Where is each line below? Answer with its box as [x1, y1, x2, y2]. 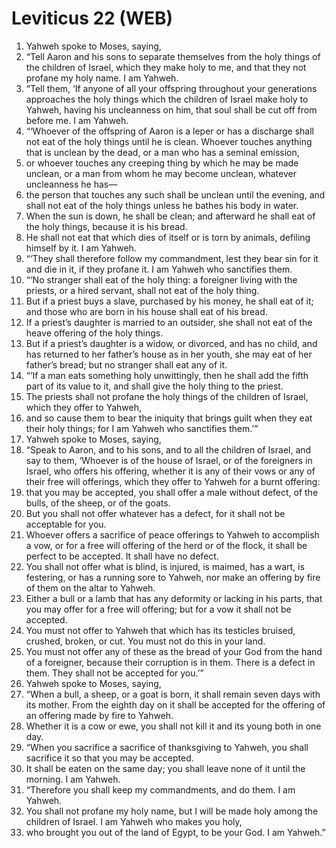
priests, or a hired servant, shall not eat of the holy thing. [25, 284, 260, 296]
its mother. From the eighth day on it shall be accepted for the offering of [25, 698, 326, 711]
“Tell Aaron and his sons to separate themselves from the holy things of [25, 50, 321, 62]
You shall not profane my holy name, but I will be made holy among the [25, 805, 319, 817]
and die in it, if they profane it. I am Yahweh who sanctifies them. [25, 263, 293, 275]
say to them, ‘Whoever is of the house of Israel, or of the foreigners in [25, 454, 313, 466]
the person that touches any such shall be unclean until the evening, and [25, 188, 326, 201]
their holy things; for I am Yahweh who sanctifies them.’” [25, 422, 259, 434]
